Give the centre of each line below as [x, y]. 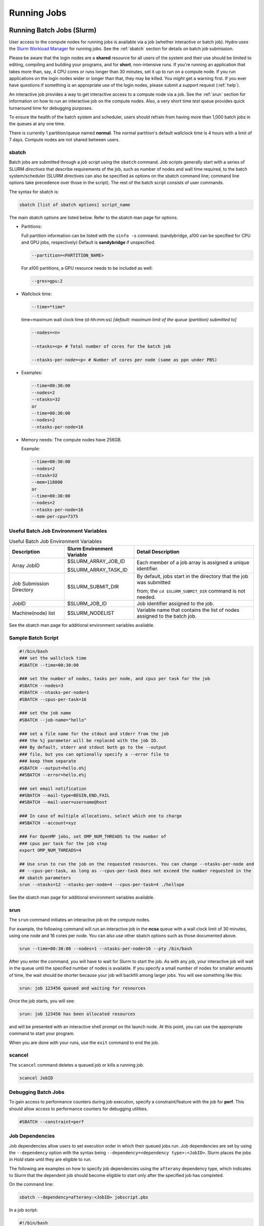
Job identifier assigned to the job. [176, 604]
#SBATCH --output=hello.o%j [53, 768]
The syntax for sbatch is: [34, 192]
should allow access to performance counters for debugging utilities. [78, 1109]
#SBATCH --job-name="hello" [53, 720]
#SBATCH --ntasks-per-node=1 [54, 692]
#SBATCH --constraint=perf [52, 1122]
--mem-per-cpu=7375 [55, 517]
